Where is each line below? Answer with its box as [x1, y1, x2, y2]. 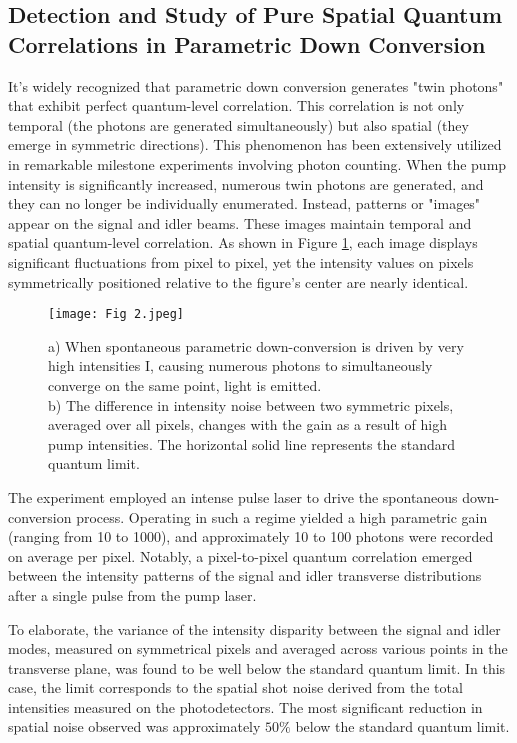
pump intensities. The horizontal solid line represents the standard [48, 433, 456, 454]
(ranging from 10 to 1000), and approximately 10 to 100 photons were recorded [8, 526, 494, 547]
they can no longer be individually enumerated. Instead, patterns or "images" [8, 193, 481, 214]
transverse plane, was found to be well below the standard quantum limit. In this [8, 657, 506, 678]
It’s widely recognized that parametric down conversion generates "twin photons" [8, 75, 504, 96]
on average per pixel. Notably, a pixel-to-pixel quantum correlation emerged [8, 545, 473, 566]
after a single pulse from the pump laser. [8, 584, 257, 605]
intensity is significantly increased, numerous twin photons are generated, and [8, 173, 484, 194]
